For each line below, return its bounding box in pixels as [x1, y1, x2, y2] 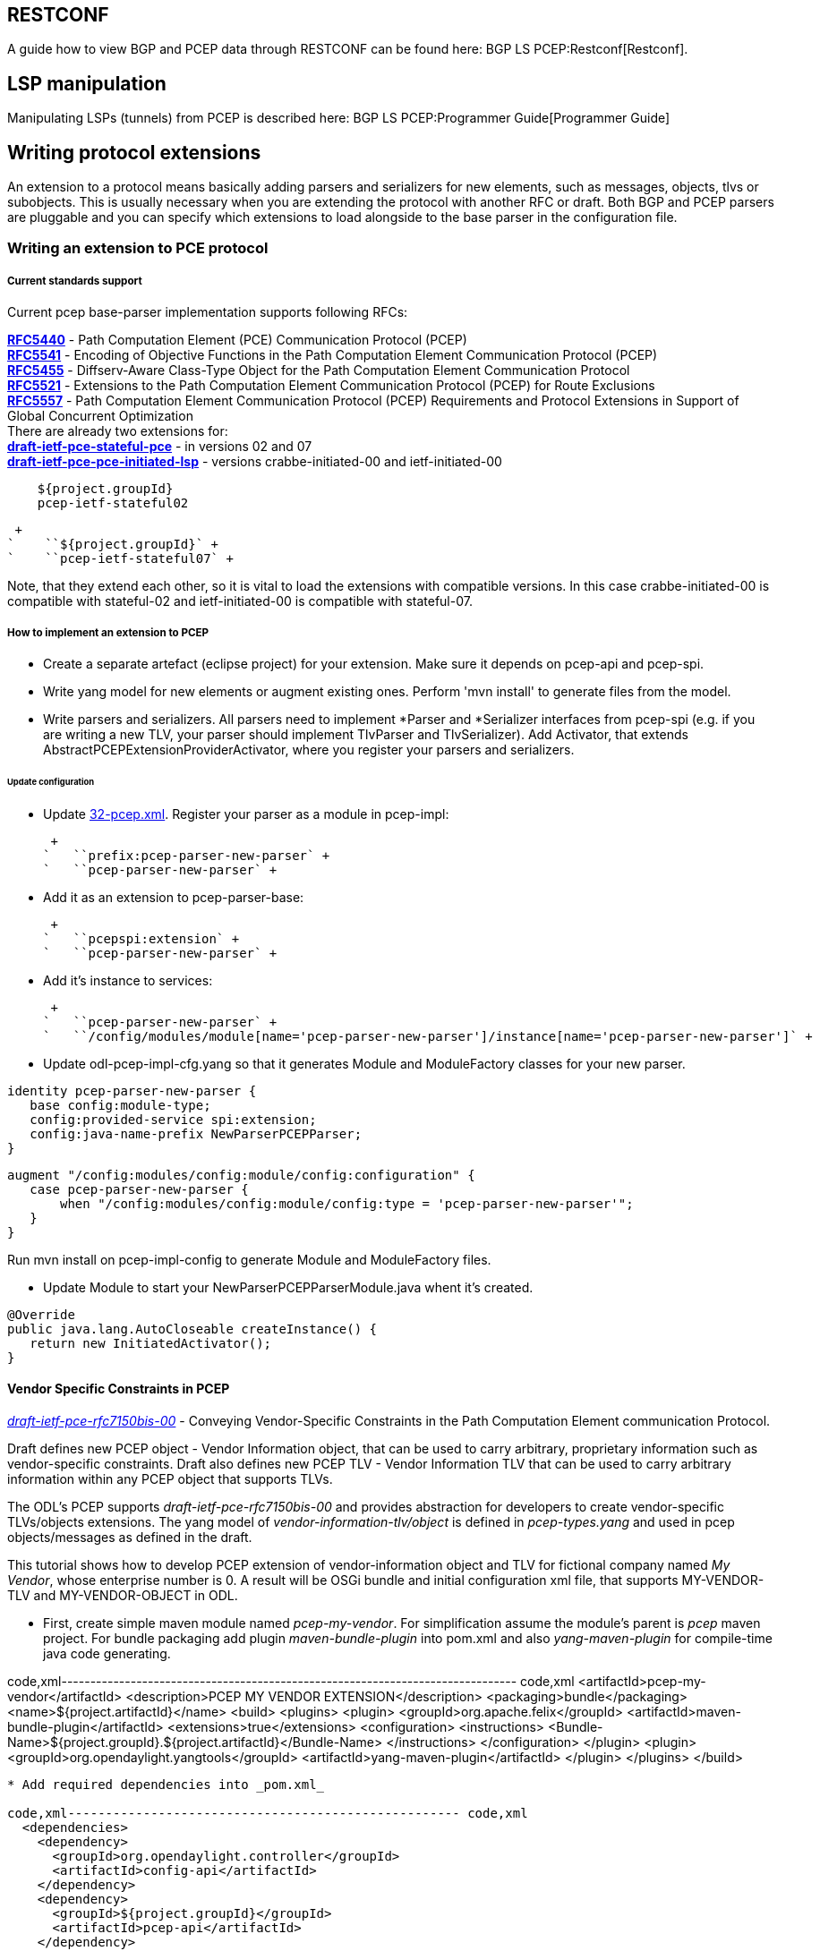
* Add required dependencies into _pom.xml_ [7, 1776, 325, 1792]
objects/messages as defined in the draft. [7, 1529, 252, 1545]
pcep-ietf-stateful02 [37, 496, 189, 511]
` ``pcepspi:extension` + [43, 931, 240, 946]
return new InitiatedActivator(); [30, 1335, 272, 1350]
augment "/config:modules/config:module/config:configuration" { [7, 1167, 475, 1182]
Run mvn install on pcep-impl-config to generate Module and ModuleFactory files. [7, 1251, 491, 1267]
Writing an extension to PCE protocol [7, 239, 269, 258]
